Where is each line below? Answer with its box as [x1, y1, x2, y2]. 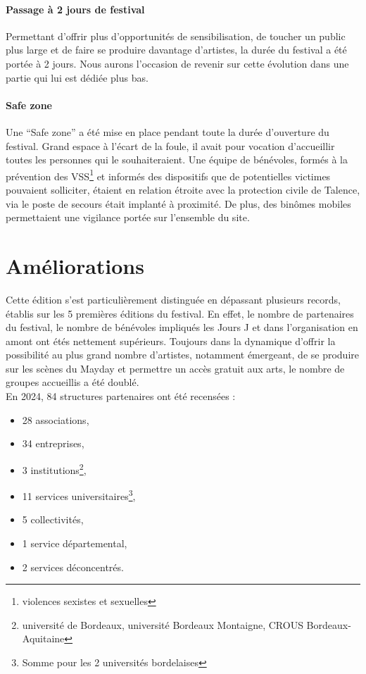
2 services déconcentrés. [22, 559, 124, 574]
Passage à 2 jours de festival [6, 1, 145, 16]
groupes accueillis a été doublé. [6, 375, 139, 389]
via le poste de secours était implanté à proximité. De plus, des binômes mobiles [6, 196, 351, 211]
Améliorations [6, 251, 144, 280]
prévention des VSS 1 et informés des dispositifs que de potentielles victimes [6, 166, 331, 183]
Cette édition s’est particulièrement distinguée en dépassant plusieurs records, [6, 292, 341, 306]
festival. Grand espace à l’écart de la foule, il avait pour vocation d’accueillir [6, 138, 335, 153]
